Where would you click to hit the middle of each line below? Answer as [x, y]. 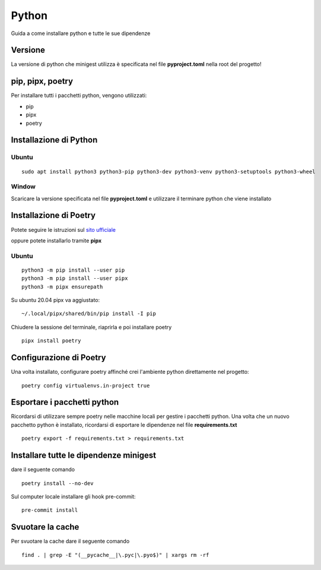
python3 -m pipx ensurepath [62, 286]
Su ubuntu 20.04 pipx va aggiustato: [55, 300]
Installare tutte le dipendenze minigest [84, 456]
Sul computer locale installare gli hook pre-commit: [73, 496]
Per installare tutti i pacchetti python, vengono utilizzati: [79, 96]
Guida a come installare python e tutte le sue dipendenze [81, 33]
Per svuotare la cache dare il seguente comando [70, 541]
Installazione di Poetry [53, 215]
